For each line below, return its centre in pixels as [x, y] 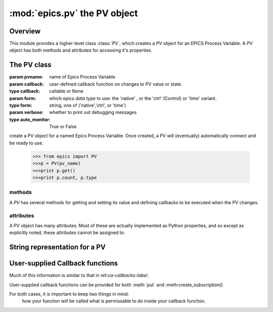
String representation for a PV [57, 247]
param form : [23, 98]
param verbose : [27, 112]
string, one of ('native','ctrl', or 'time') [88, 105]
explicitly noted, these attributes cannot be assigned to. [67, 232]
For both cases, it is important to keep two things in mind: [69, 294]
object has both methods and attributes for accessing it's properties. [81, 50]
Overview [25, 31]
